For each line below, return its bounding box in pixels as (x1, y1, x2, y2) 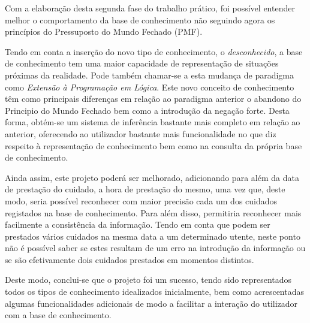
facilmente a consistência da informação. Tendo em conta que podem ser (5, 218, 270, 231)
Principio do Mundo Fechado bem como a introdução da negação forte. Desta (5, 104, 290, 116)
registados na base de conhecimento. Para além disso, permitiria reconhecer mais (5, 206, 302, 219)
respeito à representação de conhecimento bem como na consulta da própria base (5, 139, 302, 152)
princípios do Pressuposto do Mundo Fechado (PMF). (5, 25, 203, 38)
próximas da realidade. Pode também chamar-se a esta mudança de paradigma (5, 68, 294, 81)
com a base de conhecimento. (5, 309, 112, 321)
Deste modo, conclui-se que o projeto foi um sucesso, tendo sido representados (5, 273, 292, 286)
